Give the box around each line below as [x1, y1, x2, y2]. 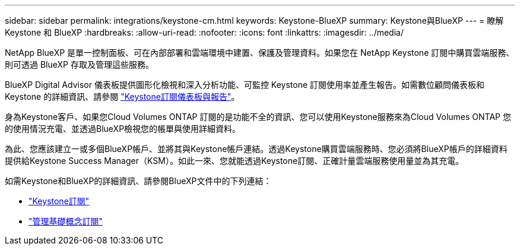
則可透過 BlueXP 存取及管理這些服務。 [5, 59, 154, 69]
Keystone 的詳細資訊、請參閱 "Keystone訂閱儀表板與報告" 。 [5, 91, 240, 102]
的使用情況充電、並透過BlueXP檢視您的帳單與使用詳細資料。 [5, 124, 241, 134]
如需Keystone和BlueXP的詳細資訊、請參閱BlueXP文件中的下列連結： [5, 176, 272, 186]
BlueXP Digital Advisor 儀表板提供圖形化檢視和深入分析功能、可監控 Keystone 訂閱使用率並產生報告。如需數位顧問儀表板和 [5, 80, 485, 90]
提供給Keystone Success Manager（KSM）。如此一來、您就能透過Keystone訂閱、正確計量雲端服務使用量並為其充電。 [5, 156, 464, 166]
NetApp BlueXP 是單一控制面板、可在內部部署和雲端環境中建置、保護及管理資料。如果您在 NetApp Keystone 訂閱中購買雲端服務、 [5, 48, 515, 58]
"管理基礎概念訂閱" [28, 216, 103, 226]
